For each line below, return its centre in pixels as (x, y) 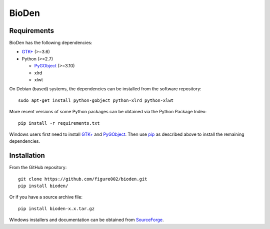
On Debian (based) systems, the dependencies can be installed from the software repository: (105, 89)
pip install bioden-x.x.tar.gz (56, 209)
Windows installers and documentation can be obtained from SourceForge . (87, 220)
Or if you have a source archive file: (46, 197)
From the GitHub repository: (38, 168)
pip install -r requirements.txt (59, 123)
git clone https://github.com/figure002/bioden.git (83, 179)
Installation (27, 155)
